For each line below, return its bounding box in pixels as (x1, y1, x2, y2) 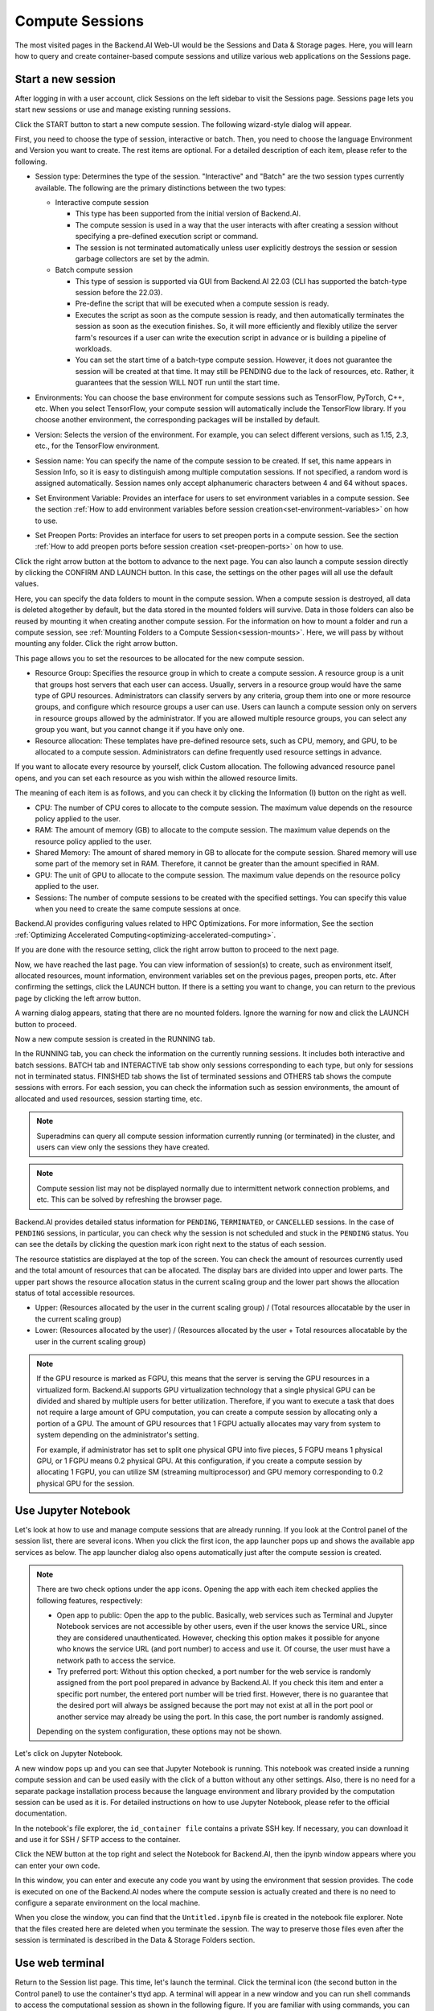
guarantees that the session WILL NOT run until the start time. (75, 378, 280, 388)
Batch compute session (55, 265, 133, 275)
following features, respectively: (36, 1595, 143, 1605)
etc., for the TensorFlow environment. (35, 441, 160, 450)
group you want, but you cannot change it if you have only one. (35, 725, 245, 734)
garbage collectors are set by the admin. (75, 253, 210, 263)
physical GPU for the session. (36, 1478, 135, 1488)
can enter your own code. (14, 1861, 100, 1870)
